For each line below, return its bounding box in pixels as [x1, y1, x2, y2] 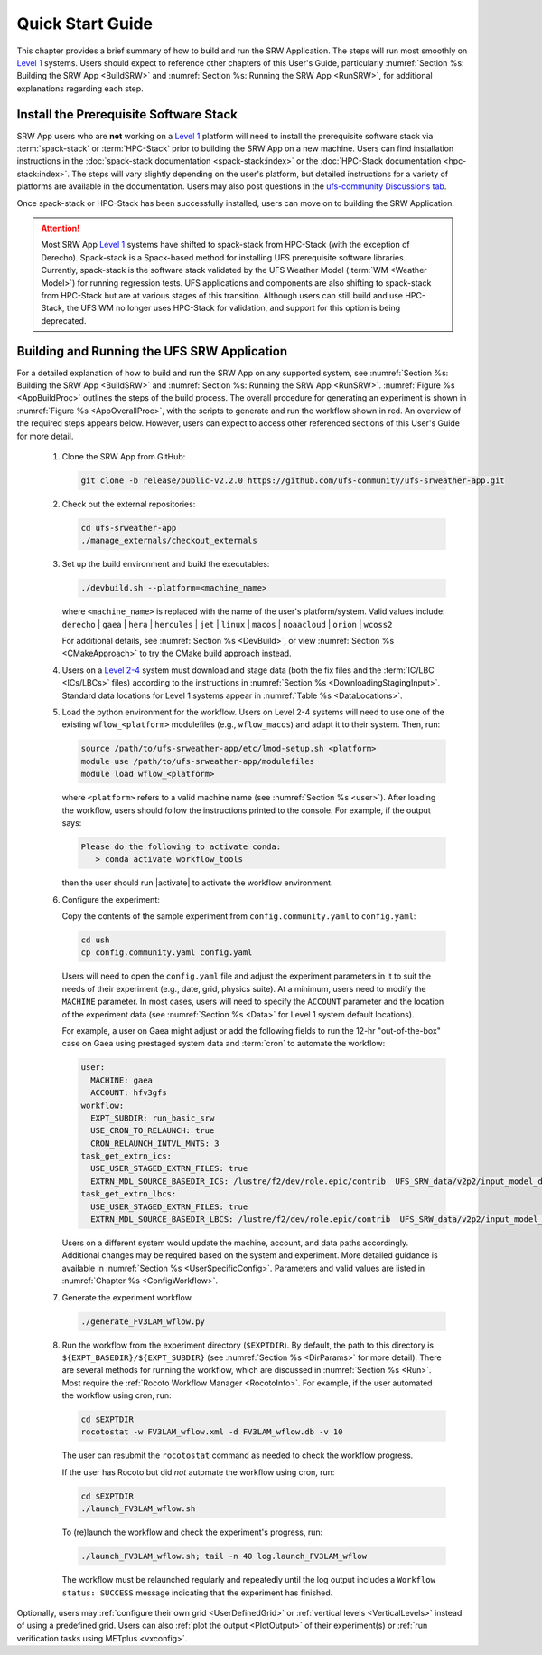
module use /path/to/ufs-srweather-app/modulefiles [80, 756, 315, 766]
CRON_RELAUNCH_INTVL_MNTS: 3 [90, 1138, 220, 1149]
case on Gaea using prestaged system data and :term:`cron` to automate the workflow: [61, 1038, 386, 1049]
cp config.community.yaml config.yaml [80, 948, 253, 958]
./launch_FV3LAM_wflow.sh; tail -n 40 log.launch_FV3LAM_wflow [80, 1551, 368, 1562]
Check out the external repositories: [61, 498, 196, 509]
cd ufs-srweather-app [80, 523, 177, 533]
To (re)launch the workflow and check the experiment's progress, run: [61, 1527, 323, 1537]
